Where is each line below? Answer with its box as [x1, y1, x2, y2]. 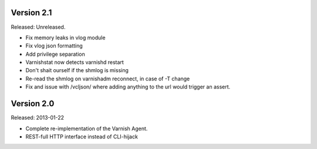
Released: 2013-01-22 [11, 114, 65, 121]
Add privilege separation [25, 50, 85, 57]
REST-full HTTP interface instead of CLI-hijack [25, 133, 138, 140]
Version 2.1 [11, 8, 52, 18]
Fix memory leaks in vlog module [25, 34, 106, 41]
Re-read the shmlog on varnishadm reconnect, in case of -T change [25, 75, 190, 82]
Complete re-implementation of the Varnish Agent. [25, 125, 148, 132]
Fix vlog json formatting [25, 42, 83, 49]
